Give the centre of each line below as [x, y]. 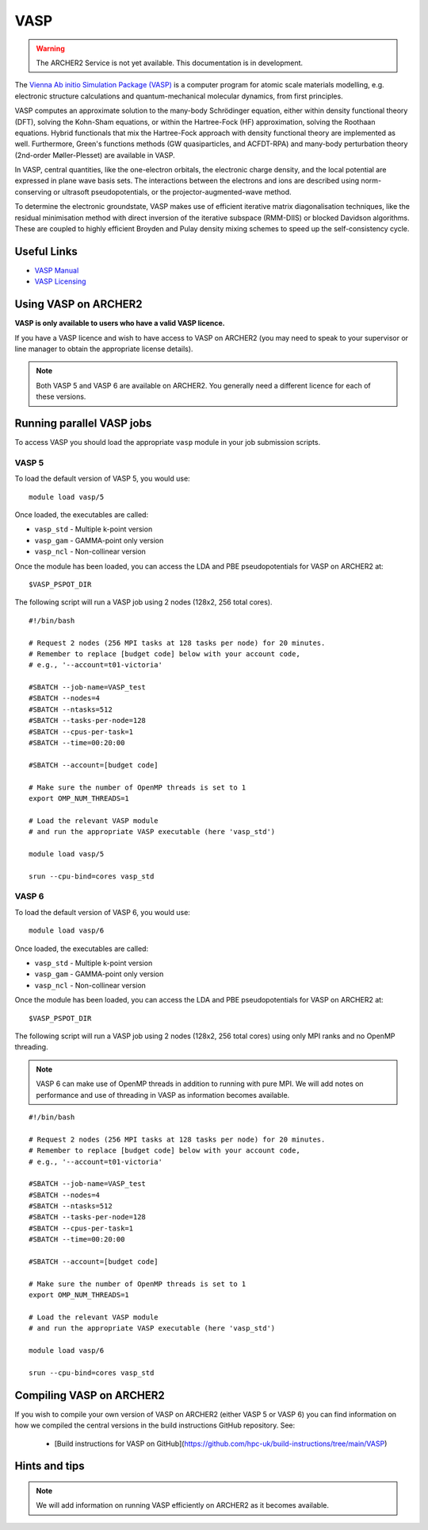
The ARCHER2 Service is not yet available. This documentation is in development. [170, 63]
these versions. [61, 396]
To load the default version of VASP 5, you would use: [102, 479]
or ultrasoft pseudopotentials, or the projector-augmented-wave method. [172, 191]
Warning [50, 48]
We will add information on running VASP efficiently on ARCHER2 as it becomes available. [182, 1505]
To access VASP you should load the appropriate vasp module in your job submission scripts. [168, 442]
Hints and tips [50, 1466]
